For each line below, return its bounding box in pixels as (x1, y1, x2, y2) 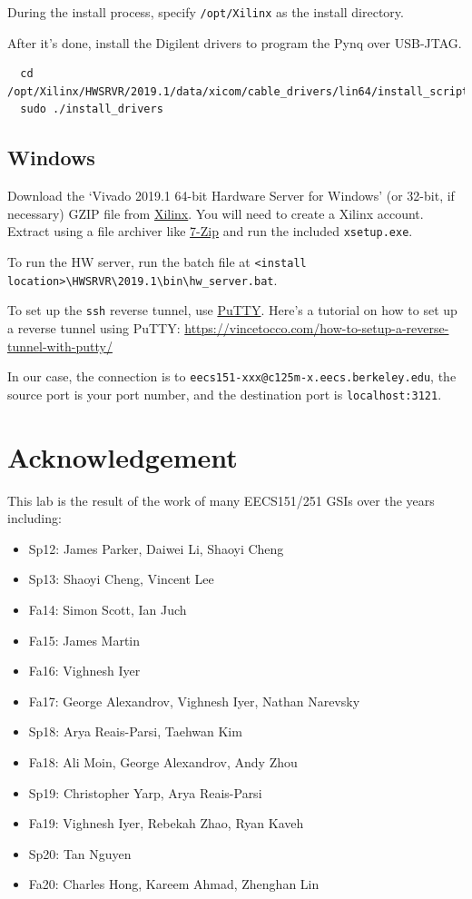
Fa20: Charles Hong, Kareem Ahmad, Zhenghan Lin (28, 874, 320, 894)
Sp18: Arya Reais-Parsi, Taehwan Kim (28, 722, 242, 741)
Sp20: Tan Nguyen (28, 844, 132, 863)
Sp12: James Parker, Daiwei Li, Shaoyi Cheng (28, 538, 284, 558)
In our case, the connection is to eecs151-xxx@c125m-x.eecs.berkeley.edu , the (7, 367, 457, 386)
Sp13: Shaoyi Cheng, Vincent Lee (28, 569, 214, 588)
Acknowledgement (7, 438, 238, 475)
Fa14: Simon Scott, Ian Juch (28, 600, 187, 619)
